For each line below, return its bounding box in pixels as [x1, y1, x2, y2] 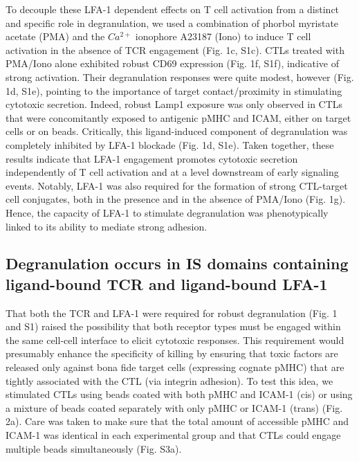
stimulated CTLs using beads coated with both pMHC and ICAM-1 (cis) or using [6, 387, 353, 401]
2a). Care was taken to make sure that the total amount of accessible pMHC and [6, 414, 349, 428]
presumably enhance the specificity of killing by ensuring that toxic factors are [6, 346, 338, 361]
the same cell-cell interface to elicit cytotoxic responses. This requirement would [6, 332, 344, 347]
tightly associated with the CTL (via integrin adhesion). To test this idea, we [6, 373, 333, 388]
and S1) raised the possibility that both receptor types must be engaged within [6, 319, 341, 334]
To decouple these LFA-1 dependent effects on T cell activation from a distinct [6, 2, 340, 16]
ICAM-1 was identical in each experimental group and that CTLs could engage [6, 428, 341, 442]
